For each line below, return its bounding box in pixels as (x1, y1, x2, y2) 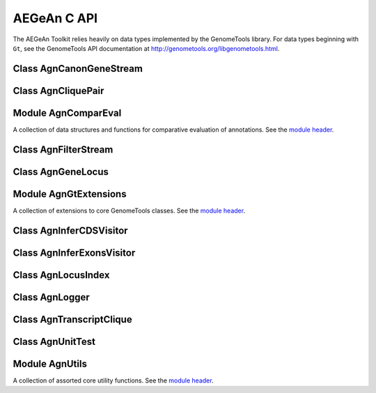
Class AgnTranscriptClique (13, 314, 132, 325)
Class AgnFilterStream (13, 144, 113, 155)
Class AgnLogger (13, 291, 90, 303)
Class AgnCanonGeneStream (13, 63, 143, 75)
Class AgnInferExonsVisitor (13, 247, 136, 259)
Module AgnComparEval (13, 107, 122, 118)
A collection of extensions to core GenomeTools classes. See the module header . (13, 206, 246, 215)
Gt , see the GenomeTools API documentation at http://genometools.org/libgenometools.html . (13, 44, 280, 52)
